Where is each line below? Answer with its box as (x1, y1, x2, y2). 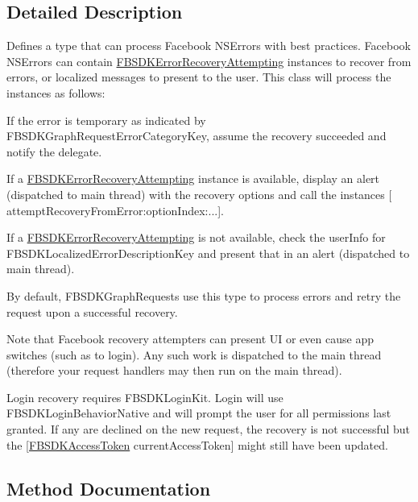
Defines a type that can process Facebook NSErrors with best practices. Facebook (6, 37, 411, 54)
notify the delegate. (6, 143, 102, 160)
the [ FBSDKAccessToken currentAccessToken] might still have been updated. (6, 436, 388, 453)
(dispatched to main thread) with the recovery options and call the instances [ (6, 185, 392, 202)
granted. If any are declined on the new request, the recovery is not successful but (6, 421, 411, 438)
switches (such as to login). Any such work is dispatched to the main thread (6, 346, 382, 363)
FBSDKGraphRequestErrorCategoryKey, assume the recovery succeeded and (6, 127, 387, 144)
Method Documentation (6, 475, 211, 500)
